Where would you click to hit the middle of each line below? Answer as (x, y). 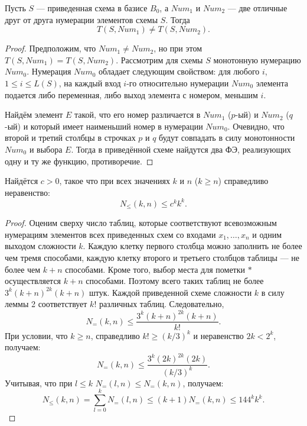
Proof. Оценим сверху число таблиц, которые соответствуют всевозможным (141, 223)
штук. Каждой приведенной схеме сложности (170, 292)
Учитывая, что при (39, 383)
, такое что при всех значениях (115, 181)
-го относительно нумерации (178, 83)
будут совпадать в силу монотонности (227, 138)
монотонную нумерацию (257, 59)
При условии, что (36, 335)
